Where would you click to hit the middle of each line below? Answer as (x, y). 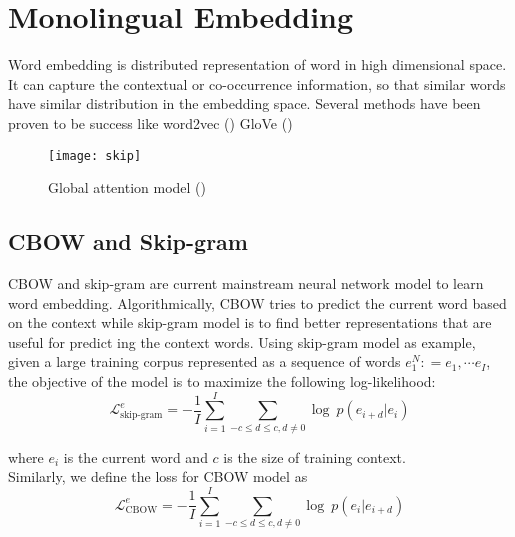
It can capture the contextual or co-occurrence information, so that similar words (257, 83)
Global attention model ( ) (127, 187)
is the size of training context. (314, 456)
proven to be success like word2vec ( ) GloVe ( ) (150, 122)
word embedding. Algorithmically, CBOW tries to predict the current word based (257, 302)
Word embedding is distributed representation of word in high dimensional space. (257, 64)
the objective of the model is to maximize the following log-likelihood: (222, 380)
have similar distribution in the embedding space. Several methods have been (244, 103)
